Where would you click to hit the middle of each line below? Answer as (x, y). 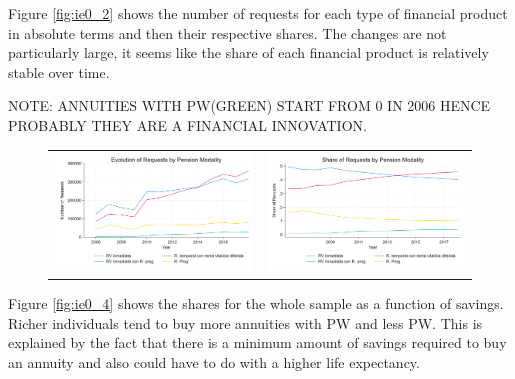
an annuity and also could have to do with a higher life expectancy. (214, 361)
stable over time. (59, 71)
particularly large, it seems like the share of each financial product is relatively (248, 52)
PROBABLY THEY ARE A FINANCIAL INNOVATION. (187, 124)
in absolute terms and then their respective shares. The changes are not (227, 32)
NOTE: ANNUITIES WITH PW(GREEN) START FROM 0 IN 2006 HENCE (249, 105)
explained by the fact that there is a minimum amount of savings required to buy (257, 342)
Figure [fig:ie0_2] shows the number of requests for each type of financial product (258, 13)
